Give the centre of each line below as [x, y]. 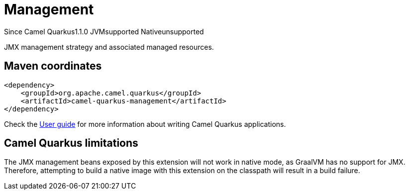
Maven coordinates [53, 66]
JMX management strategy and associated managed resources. [109, 47]
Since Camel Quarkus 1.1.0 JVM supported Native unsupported [104, 31]
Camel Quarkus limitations [71, 143]
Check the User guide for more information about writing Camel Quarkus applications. [145, 124]
